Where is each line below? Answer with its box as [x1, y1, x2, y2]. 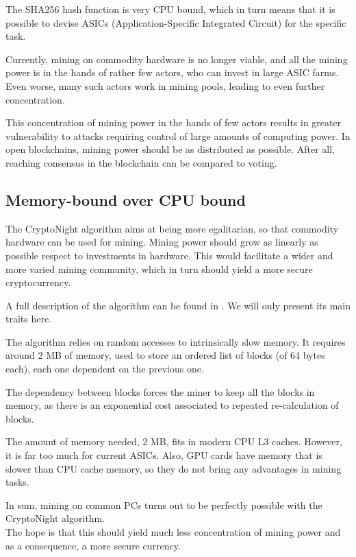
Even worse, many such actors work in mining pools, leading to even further [5, 78, 325, 93]
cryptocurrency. [5, 275, 71, 289]
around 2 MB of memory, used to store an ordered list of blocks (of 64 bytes [5, 348, 325, 362]
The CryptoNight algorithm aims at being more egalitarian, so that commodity [5, 221, 339, 235]
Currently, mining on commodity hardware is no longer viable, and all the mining [5, 51, 348, 66]
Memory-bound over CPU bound [5, 189, 246, 210]
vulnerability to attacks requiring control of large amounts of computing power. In [5, 128, 351, 143]
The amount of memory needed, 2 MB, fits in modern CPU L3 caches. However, [5, 434, 342, 449]
